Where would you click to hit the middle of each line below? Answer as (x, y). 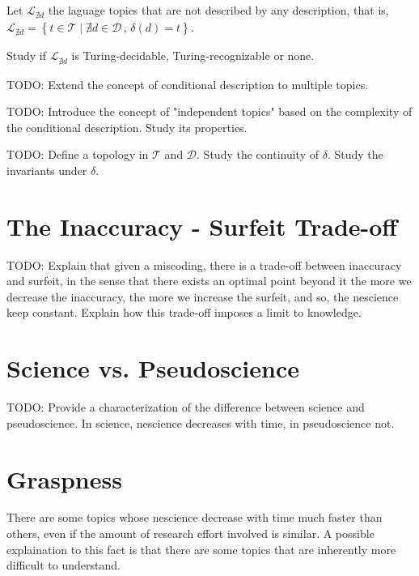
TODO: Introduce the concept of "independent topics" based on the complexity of (209, 111)
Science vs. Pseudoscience (153, 368)
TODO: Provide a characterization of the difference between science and (186, 407)
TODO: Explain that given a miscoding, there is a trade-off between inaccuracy (204, 265)
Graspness (64, 478)
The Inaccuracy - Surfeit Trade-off (202, 226)
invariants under (47, 170)
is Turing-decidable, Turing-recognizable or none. (193, 55)
